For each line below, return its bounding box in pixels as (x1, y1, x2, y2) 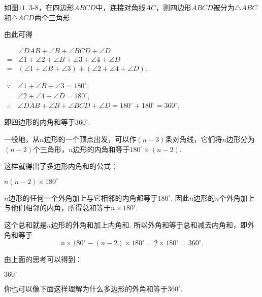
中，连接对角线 (95, 2, 146, 12)
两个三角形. (34, 12, 72, 22)
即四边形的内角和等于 (4, 117, 75, 127)
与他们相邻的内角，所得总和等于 (4, 202, 111, 213)
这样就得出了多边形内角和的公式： (4, 161, 118, 171)
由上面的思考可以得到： (4, 254, 82, 265)
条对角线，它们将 (165, 134, 222, 144)
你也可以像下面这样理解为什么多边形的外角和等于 (4, 283, 168, 294)
